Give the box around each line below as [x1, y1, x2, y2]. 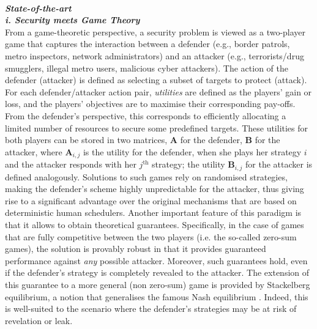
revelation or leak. [5, 314, 73, 327]
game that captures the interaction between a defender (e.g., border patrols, [5, 37, 290, 50]
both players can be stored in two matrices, [5, 133, 168, 146]
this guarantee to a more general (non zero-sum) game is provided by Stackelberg [5, 278, 310, 290]
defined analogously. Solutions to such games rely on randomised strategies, [5, 170, 288, 183]
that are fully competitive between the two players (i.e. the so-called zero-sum [5, 230, 297, 243]
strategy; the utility [152, 158, 225, 171]
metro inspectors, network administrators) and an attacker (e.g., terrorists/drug [5, 49, 304, 62]
